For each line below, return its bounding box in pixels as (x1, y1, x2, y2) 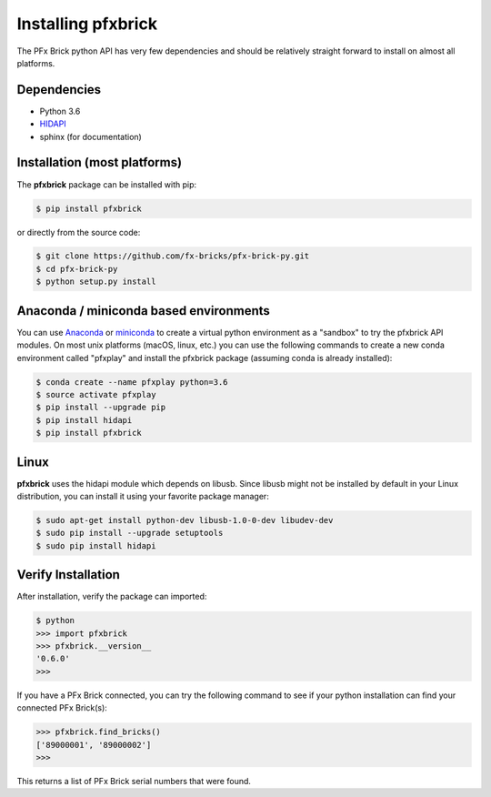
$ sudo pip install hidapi (35, 540, 156, 550)
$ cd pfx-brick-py (35, 264, 118, 274)
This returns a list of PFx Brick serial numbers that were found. (16, 775, 252, 786)
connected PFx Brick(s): (16, 702, 108, 713)
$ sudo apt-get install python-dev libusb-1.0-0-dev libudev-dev (35, 515, 334, 525)
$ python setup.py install (35, 277, 156, 287)
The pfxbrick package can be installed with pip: (16, 178, 197, 190)
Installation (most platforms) (16, 155, 182, 170)
